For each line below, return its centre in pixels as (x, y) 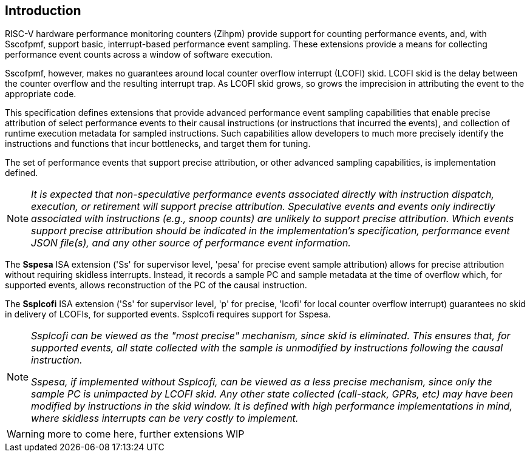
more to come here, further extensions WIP (146, 434)
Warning (26, 434)
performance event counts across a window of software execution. (139, 55)
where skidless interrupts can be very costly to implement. (165, 418)
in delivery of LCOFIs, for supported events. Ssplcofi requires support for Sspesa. (168, 314)
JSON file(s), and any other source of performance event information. (191, 243)
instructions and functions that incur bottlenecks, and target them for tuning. (158, 144)
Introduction (43, 11)
